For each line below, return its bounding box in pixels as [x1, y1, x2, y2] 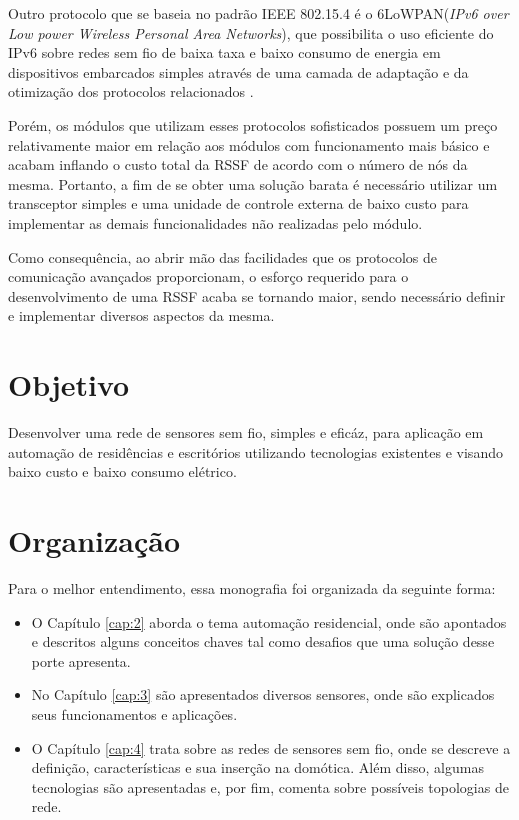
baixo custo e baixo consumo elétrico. [8, 461, 237, 482]
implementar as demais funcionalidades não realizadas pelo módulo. [8, 212, 423, 233]
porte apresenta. [31, 650, 131, 671]
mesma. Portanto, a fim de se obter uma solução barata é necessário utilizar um [8, 173, 498, 194]
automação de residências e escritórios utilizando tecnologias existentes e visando [8, 441, 503, 462]
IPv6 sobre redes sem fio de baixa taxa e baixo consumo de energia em [8, 42, 441, 63]
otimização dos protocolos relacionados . [8, 81, 254, 102]
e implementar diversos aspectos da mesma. [8, 305, 275, 326]
